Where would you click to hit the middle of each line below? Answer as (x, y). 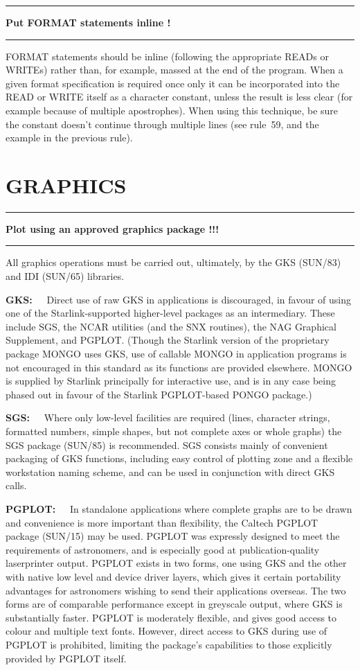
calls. (16, 485)
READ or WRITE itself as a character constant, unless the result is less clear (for (179, 97)
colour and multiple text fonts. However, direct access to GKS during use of (166, 631)
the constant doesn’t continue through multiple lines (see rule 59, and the (162, 124)
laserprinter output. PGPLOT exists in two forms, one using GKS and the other (176, 563)
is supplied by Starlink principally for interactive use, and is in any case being (171, 381)
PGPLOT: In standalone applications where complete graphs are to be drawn (179, 508)
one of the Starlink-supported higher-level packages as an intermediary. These (170, 313)
